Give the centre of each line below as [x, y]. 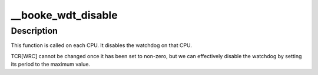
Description [34, 31]
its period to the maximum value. [51, 65]
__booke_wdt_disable [64, 15]
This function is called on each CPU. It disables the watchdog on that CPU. [102, 45]
